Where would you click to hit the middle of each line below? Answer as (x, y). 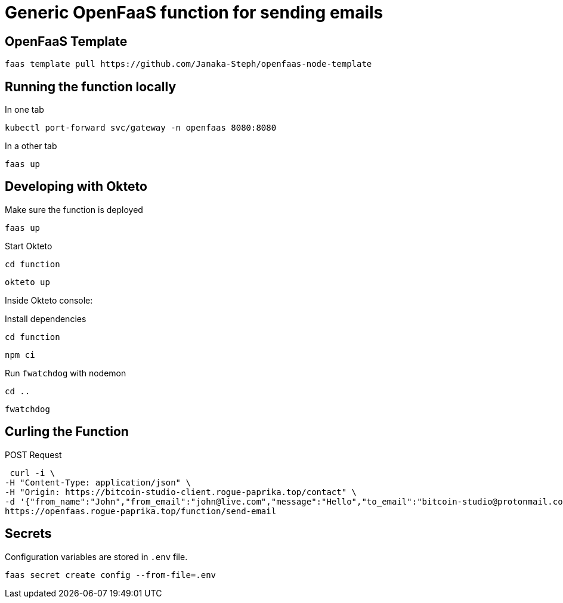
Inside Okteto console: (49, 300)
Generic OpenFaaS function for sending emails (194, 13)
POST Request (33, 454)
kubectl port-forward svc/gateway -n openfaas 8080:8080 (141, 128)
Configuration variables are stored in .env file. (96, 556)
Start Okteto (29, 246)
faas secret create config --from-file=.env (111, 575)
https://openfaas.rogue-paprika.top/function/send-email (141, 511)
